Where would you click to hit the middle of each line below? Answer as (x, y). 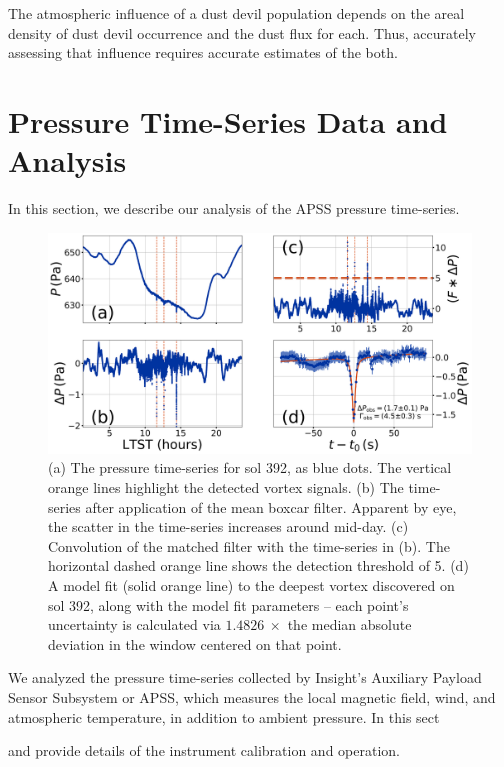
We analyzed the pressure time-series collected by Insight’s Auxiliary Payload (245, 677)
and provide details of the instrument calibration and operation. (204, 750)
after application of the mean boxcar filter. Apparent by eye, (271, 506)
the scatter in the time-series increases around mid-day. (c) (228, 526)
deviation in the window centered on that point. (195, 643)
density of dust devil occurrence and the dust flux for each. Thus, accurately (242, 32)
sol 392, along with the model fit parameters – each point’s (228, 604)
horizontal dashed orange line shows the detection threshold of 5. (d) (258, 565)
